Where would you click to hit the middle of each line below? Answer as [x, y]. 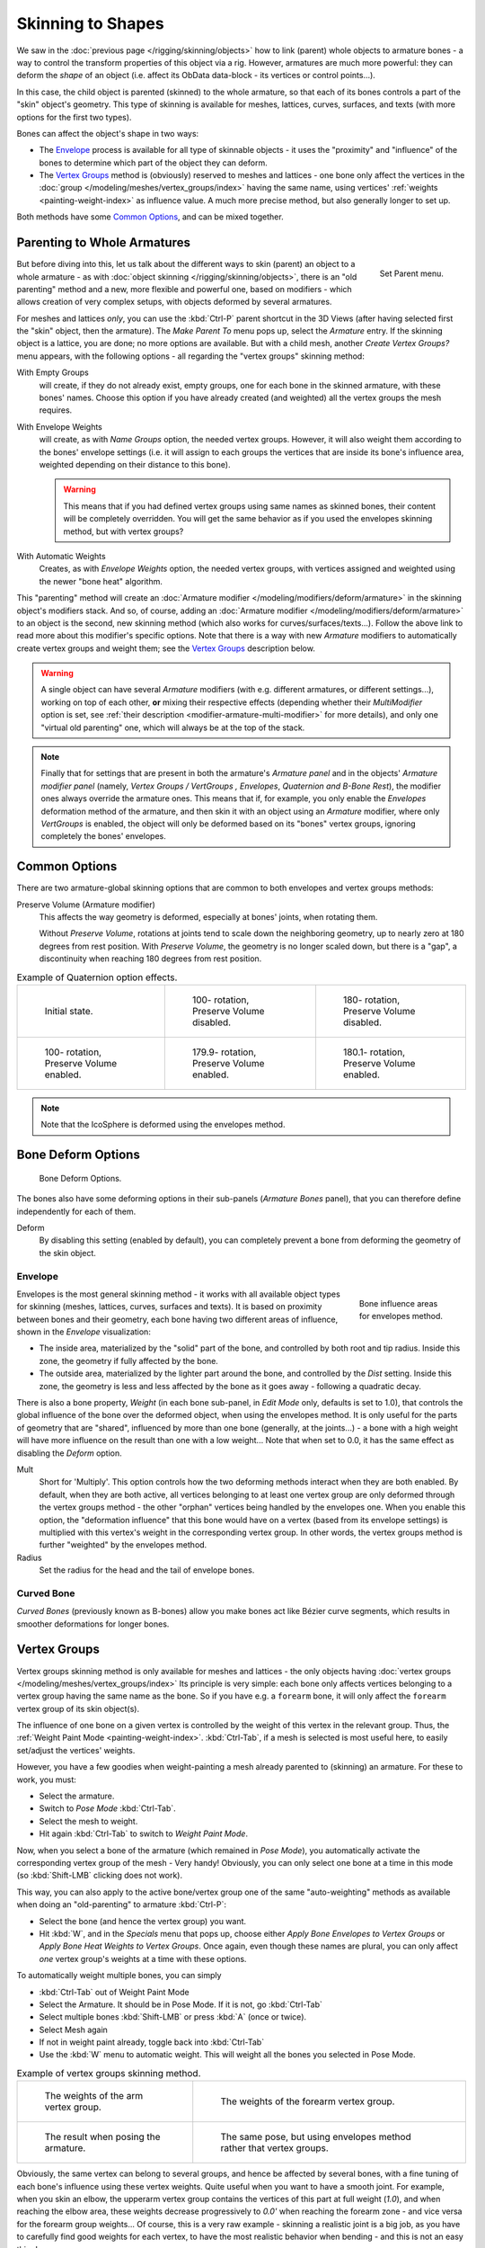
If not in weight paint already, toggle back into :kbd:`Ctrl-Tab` [152, 2042]
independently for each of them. [76, 1211]
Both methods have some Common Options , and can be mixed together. [150, 217]
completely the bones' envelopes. [103, 836]
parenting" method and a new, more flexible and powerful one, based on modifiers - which [184, 289]
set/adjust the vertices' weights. [76, 1750]
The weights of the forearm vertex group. [308, 2101]
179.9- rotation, [224, 1052]
